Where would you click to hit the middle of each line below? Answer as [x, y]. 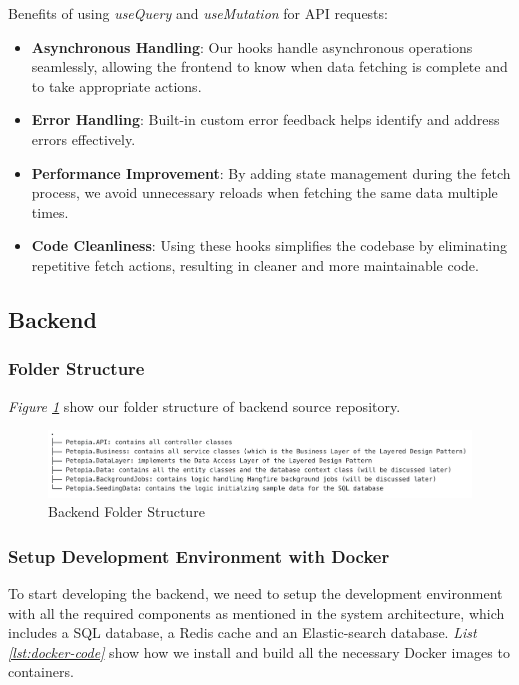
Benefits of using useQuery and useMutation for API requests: [198, 13]
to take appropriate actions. [116, 85]
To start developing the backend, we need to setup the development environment [255, 593]
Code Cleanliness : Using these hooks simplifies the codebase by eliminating [269, 245]
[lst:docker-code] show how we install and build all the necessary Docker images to [259, 651]
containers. [41, 671]
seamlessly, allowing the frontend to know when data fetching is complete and [269, 66]
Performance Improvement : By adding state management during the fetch [271, 172]
